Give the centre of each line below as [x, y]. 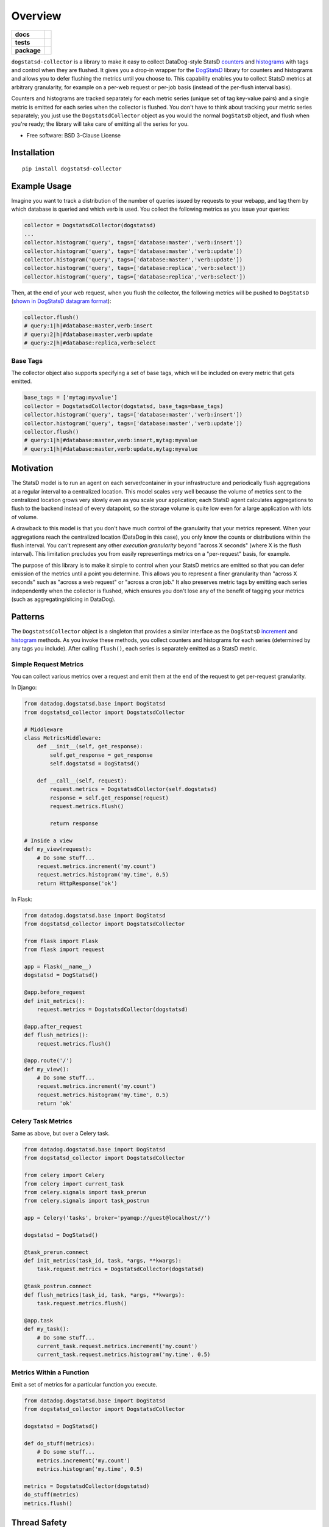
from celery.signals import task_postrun [87, 1201]
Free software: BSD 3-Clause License [74, 135]
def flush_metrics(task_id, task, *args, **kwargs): [104, 1295]
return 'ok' [55, 1103]
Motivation [32, 468]
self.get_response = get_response [101, 755]
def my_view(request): [58, 849]
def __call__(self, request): [82, 781]
